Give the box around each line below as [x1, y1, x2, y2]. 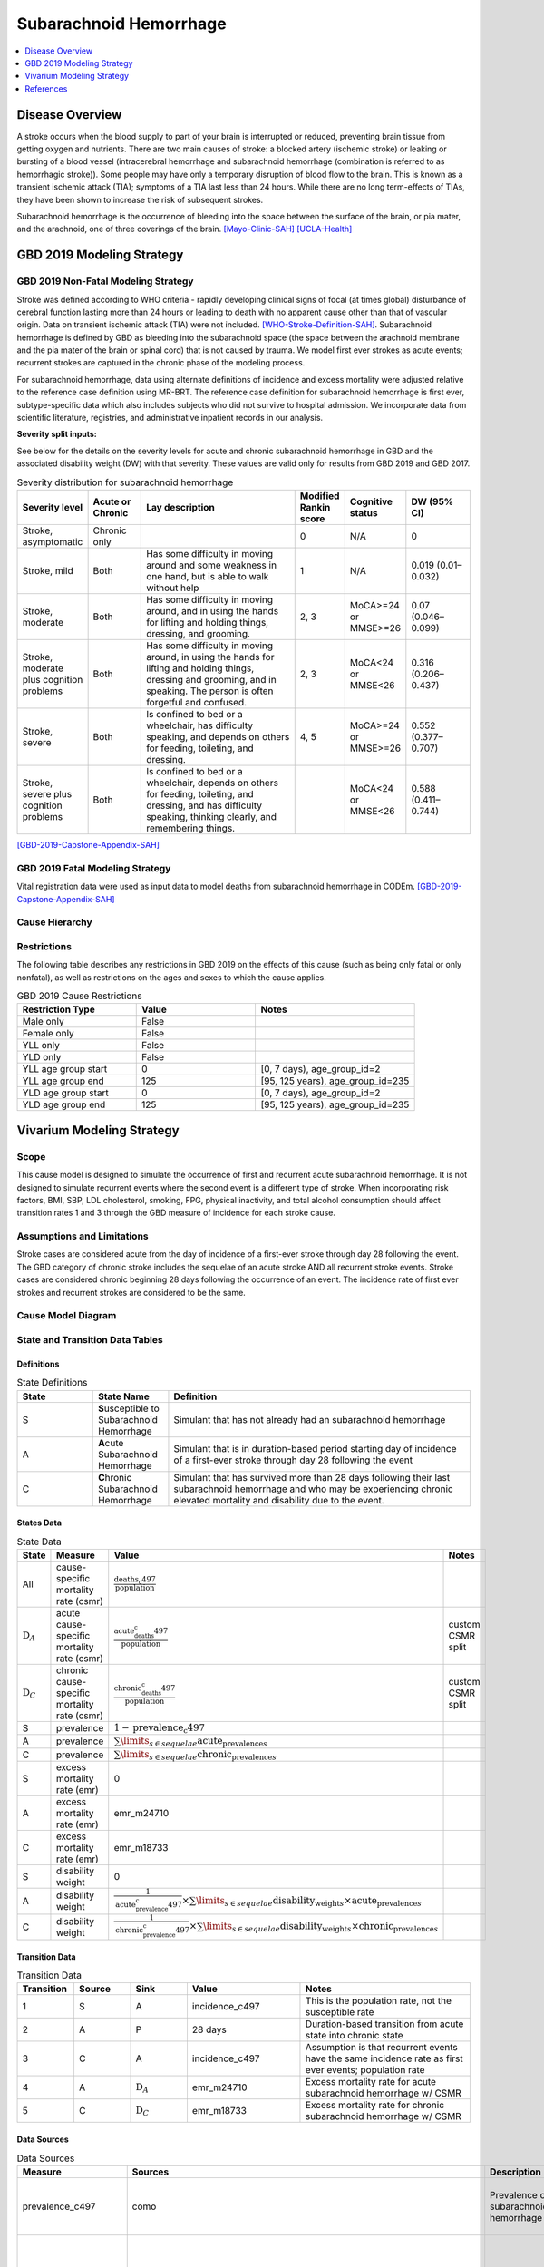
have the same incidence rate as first [305, 2052, 463, 2065]
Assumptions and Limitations [16, 1230, 149, 1242]
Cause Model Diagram [16, 1309, 117, 1322]
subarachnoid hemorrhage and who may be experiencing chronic [173, 1483, 453, 1495]
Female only [22, 1027, 74, 1040]
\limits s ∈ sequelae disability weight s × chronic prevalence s [202, 1921, 439, 1934]
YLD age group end [22, 1098, 106, 1111]
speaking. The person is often [146, 685, 274, 697]
